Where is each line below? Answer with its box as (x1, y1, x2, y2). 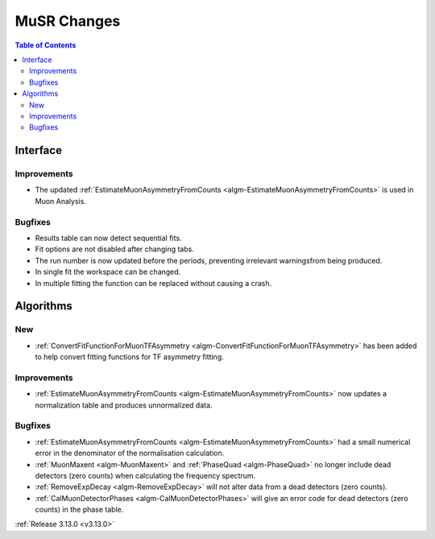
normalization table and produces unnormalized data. (35, 400, 213, 410)
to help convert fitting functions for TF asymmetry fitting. (35, 352, 225, 362)
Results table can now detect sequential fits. (35, 233, 182, 243)
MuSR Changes (14, 12, 121, 30)
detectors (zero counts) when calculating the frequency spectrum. (35, 471, 256, 480)
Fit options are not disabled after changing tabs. (35, 244, 195, 254)
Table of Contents (14, 40, 77, 50)
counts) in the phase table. (35, 504, 124, 515)
